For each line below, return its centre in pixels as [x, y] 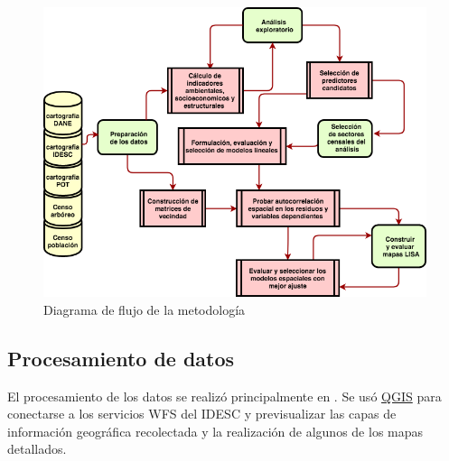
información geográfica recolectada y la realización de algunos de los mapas [215, 431]
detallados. [37, 449]
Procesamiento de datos [121, 358]
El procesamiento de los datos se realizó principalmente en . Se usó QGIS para [224, 396]
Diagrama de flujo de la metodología [145, 309]
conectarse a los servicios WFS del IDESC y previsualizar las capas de [202, 414]
